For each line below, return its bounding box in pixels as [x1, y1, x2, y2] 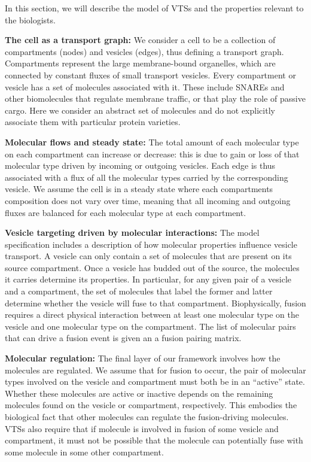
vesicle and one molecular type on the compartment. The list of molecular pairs [5, 320, 296, 332]
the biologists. [5, 13, 56, 26]
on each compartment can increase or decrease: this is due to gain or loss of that [5, 147, 300, 160]
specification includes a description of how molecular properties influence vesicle [5, 238, 297, 250]
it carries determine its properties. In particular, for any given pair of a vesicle [5, 273, 291, 285]
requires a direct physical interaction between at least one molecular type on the [5, 308, 299, 321]
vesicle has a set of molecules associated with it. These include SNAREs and [5, 80, 285, 93]
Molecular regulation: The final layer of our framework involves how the [5, 352, 280, 364]
